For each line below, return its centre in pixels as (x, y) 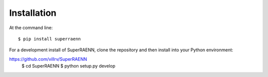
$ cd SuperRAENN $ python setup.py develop (68, 66)
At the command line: (31, 28)
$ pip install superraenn (50, 39)
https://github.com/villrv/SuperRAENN (48, 59)
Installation (33, 13)
